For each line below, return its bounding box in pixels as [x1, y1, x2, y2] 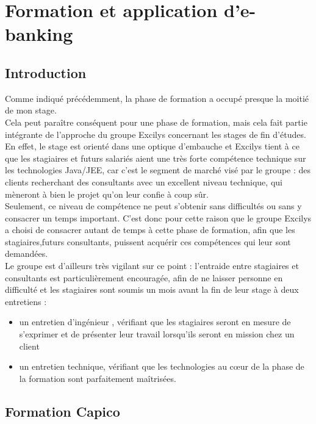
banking [5, 21, 73, 46]
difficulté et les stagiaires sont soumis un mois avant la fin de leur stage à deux [5, 283, 299, 296]
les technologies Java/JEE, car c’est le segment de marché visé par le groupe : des [5, 163, 311, 176]
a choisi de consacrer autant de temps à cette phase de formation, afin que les [5, 223, 295, 236]
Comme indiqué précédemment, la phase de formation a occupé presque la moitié [5, 92, 309, 104]
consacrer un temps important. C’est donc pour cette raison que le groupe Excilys [5, 211, 312, 224]
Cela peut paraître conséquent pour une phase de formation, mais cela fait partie [5, 115, 307, 128]
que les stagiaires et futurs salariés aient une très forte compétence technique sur [5, 151, 306, 164]
